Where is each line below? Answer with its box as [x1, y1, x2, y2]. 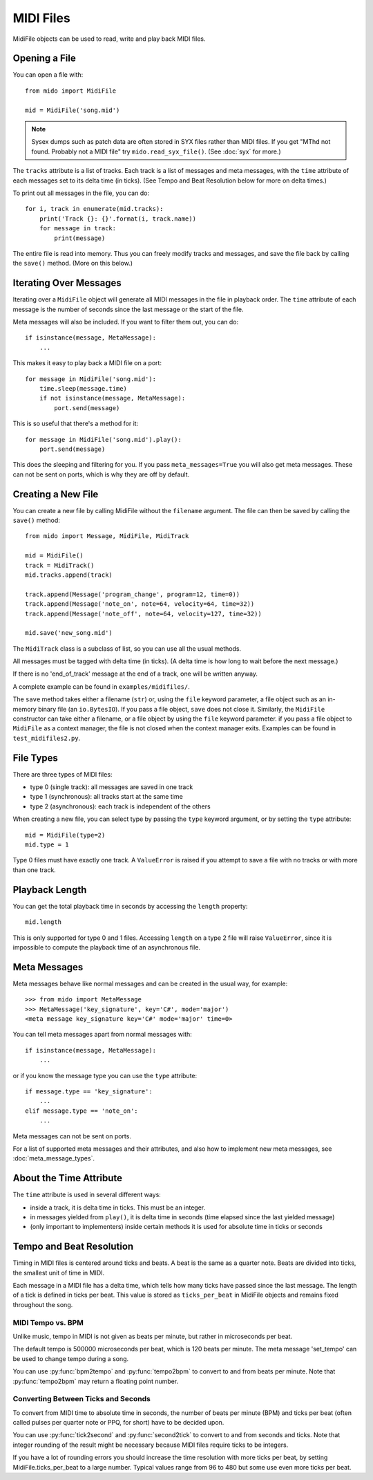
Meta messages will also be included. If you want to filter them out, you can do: [12, 318, 239, 326]
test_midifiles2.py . [12, 734, 81, 742]
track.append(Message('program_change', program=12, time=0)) [25, 590, 240, 598]
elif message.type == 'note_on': [25, 1107, 138, 1115]
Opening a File [12, 53, 76, 64]
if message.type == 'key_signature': [25, 1087, 153, 1095]
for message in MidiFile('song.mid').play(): [25, 436, 182, 443]
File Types [12, 752, 59, 764]
